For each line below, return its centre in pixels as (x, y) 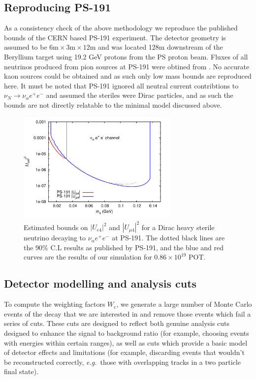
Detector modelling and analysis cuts (100, 283)
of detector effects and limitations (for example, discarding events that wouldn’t (124, 352)
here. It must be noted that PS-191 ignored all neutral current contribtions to (121, 85)
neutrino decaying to (55, 238)
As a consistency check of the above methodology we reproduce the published (121, 28)
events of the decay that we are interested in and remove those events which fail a (128, 313)
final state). (21, 371)
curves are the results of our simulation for (88, 257)
